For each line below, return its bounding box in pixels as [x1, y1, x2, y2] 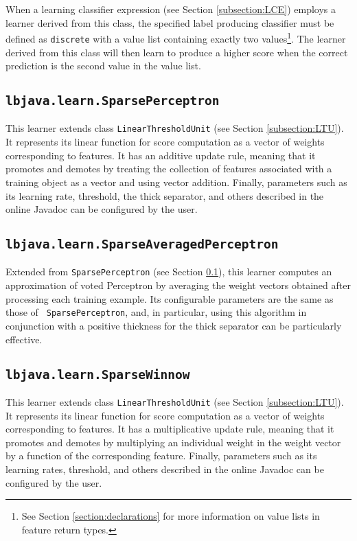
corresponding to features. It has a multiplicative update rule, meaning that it [5, 422, 334, 436]
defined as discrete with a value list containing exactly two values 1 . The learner [5, 30, 346, 45]
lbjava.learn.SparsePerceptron [5, 93, 220, 108]
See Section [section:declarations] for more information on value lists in [21, 509, 320, 523]
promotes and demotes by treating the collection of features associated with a [5, 161, 332, 176]
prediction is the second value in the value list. [5, 58, 201, 73]
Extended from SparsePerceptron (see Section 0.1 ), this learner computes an [5, 264, 332, 279]
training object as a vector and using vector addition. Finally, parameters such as [5, 174, 347, 189]
